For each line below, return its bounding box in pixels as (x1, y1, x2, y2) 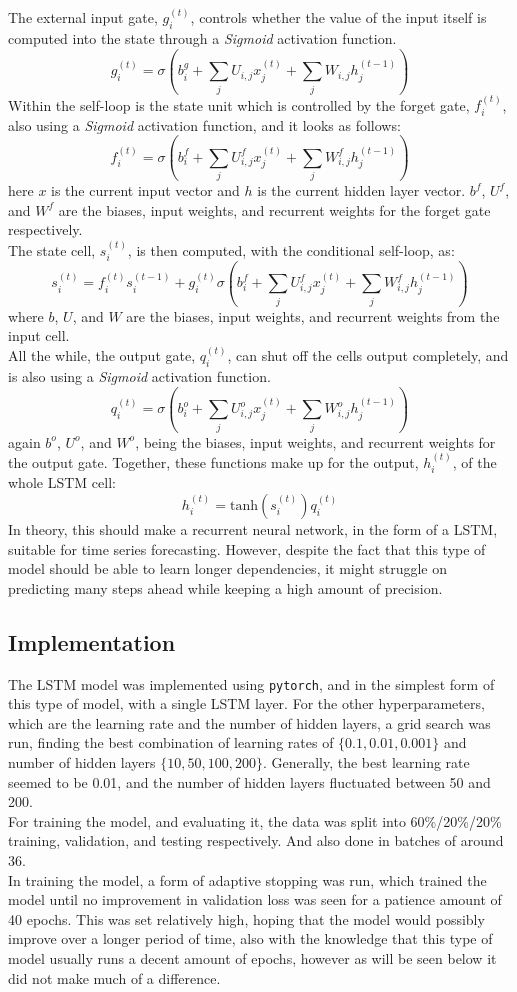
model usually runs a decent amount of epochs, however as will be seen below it (8, 947, 497, 968)
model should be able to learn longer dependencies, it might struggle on (8, 558, 448, 579)
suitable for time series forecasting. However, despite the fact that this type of (8, 538, 486, 559)
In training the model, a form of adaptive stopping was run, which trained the (8, 869, 487, 890)
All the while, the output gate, (8, 345, 196, 366)
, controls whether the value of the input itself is (190, 7, 487, 28)
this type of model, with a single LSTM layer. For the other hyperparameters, (8, 693, 485, 714)
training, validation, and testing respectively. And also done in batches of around (8, 830, 504, 851)
